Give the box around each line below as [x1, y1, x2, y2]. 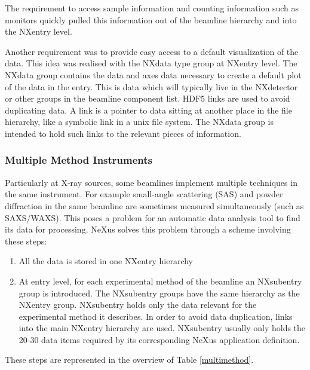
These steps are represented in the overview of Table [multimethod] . [5, 353, 254, 366]
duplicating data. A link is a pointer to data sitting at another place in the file [5, 103, 292, 116]
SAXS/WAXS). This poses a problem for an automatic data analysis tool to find [5, 211, 300, 224]
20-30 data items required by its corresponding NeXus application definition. [19, 333, 300, 345]
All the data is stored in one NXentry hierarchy [19, 255, 193, 267]
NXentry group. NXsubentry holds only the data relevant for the [19, 298, 257, 311]
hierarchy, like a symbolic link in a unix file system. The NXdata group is [5, 115, 274, 128]
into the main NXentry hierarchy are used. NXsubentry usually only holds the [19, 322, 306, 334]
